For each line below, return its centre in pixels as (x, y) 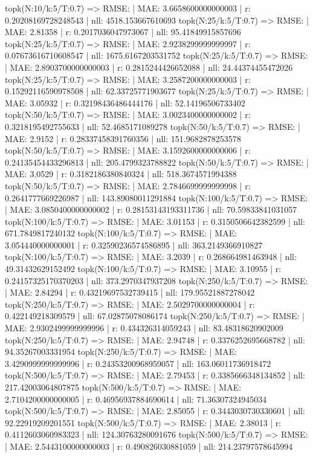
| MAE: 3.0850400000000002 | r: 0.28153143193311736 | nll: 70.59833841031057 (151, 209)
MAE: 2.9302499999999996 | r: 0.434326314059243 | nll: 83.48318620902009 (144, 328)
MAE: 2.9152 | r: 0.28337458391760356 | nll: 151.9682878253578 (123, 138)
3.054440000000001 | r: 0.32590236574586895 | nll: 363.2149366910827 (134, 245)
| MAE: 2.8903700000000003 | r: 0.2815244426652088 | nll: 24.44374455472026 (149, 67)
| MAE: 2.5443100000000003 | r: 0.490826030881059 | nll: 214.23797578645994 (149, 446)
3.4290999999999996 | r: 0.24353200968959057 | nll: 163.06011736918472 (138, 363)
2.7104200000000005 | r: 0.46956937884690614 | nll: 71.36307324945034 (136, 399)
